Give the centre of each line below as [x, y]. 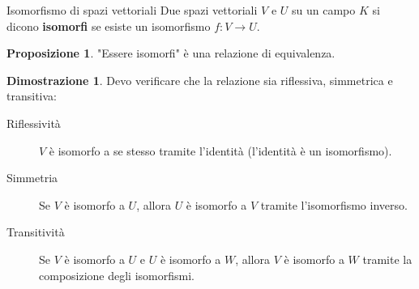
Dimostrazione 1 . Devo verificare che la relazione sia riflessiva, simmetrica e [200, 80]
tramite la [387, 259]
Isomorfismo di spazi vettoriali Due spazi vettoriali [132, 10]
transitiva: [32, 96]
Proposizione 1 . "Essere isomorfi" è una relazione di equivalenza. [171, 53]
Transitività [36, 232]
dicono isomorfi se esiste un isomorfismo [109, 25]
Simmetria [32, 178]
